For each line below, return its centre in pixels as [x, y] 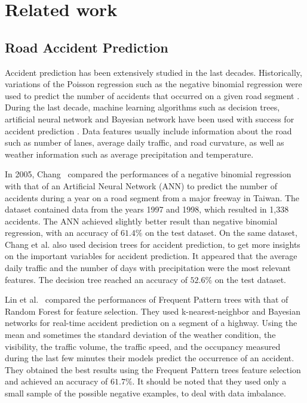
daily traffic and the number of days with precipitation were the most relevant [148, 268]
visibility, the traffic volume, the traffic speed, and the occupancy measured [143, 346]
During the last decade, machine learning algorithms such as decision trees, [142, 107]
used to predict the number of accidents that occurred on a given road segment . [152, 95]
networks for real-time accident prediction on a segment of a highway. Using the [151, 323]
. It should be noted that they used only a [209, 381]
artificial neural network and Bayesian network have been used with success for [150, 119]
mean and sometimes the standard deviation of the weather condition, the [140, 335]
